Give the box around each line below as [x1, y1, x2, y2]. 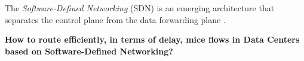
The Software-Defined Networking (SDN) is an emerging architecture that [5, 2, 275, 14]
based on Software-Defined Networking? [5, 44, 173, 57]
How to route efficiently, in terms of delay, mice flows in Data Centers [5, 33, 300, 46]
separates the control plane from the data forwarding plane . [5, 13, 226, 25]
